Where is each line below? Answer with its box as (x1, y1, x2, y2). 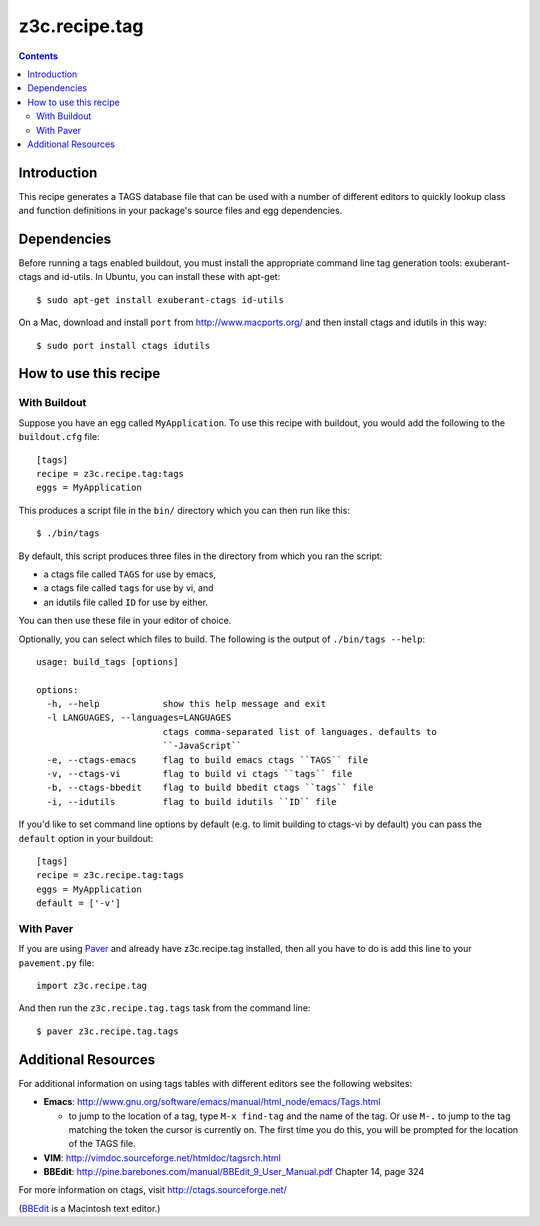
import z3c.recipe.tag (36, 980, 148, 992)
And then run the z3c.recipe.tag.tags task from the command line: (18, 1002, 311, 1014)
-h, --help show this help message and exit (46, 698, 327, 710)
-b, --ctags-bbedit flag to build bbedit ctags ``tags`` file (46, 782, 374, 794)
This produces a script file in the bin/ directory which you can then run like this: (18, 504, 350, 516)
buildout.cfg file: (18, 431, 100, 443)
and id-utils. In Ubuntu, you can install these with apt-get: (43, 271, 281, 283)
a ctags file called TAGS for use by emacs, (43, 568, 217, 580)
